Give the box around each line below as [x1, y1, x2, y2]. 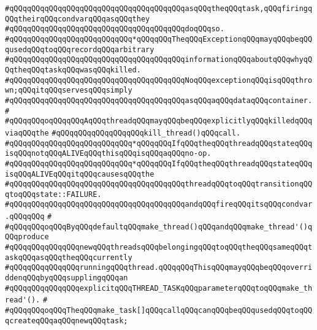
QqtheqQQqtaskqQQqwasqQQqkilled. [5, 65, 141, 74]
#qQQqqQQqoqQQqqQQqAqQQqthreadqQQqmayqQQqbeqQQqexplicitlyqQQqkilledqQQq [5, 117, 313, 126]
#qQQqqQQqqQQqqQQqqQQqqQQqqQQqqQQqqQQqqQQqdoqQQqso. [5, 25, 224, 34]
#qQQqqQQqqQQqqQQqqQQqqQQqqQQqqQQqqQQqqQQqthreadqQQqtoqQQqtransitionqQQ [5, 180, 313, 189]
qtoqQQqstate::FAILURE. [5, 190, 102, 199]
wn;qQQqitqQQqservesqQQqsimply [5, 86, 132, 95]
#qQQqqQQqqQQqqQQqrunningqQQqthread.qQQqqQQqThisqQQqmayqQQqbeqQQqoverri [5, 263, 313, 272]
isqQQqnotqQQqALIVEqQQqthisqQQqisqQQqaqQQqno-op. [5, 149, 212, 158]
